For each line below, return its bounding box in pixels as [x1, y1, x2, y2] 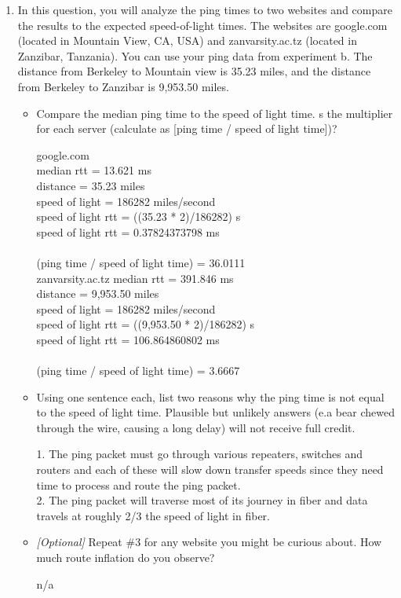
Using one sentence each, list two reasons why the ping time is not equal [36, 388, 385, 405]
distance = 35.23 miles [36, 177, 145, 193]
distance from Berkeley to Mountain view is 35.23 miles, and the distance [17, 63, 371, 79]
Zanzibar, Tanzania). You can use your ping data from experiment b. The [17, 47, 373, 64]
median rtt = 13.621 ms [36, 162, 151, 178]
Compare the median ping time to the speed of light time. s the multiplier [36, 105, 393, 121]
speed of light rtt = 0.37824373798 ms [36, 223, 220, 240]
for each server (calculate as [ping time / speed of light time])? [36, 120, 337, 137]
